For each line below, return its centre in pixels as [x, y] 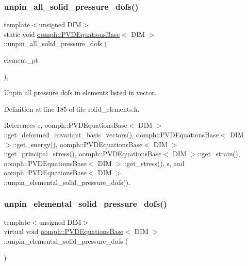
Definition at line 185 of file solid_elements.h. [72, 108]
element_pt [21, 60]
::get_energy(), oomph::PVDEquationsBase [78, 144]
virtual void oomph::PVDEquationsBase [64, 231]
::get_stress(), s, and [154, 163]
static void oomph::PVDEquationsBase [62, 34]
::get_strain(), [219, 154]
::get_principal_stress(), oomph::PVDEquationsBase [83, 154]
